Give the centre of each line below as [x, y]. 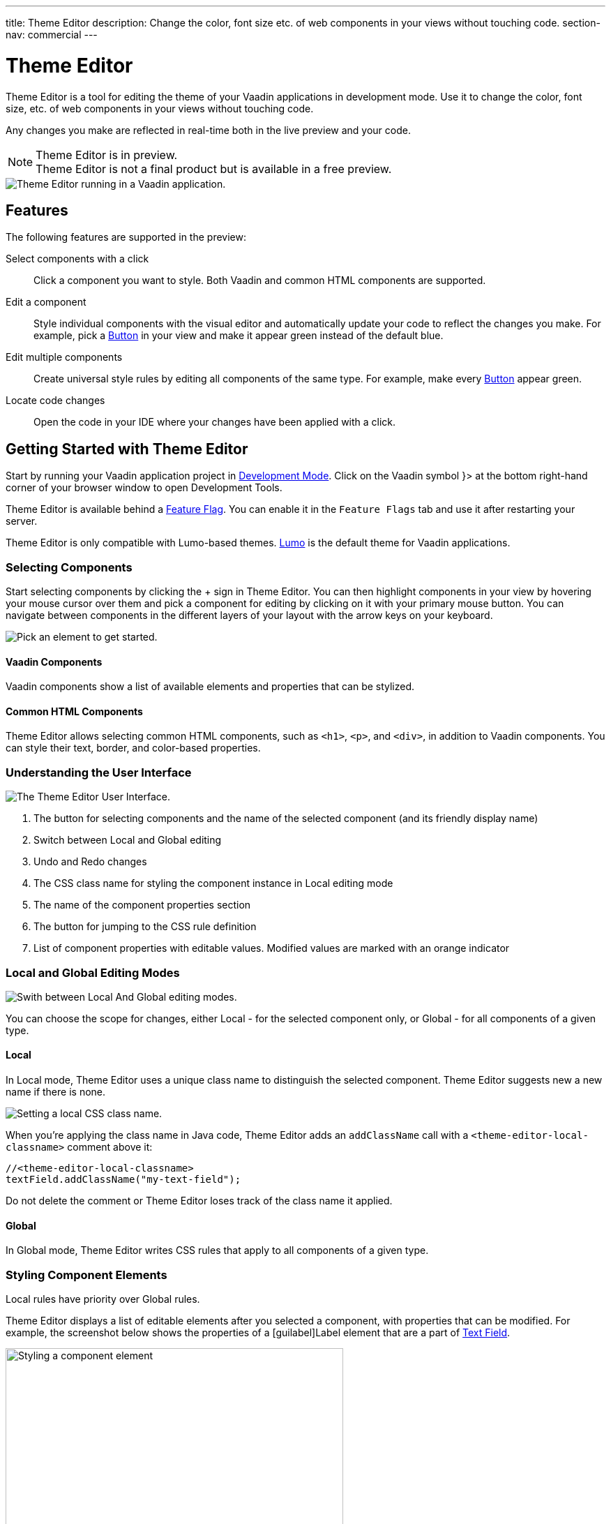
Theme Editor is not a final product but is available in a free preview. [214, 169]
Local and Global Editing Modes [93, 972]
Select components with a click [77, 259]
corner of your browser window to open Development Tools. [144, 488]
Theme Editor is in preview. [107, 155]
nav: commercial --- [52, 35]
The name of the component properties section [142, 905]
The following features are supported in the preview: [126, 237]
